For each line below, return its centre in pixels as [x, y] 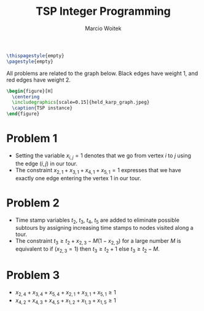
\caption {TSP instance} [42, 108]
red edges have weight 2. [38, 80]
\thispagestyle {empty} [35, 56]
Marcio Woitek [103, 28]
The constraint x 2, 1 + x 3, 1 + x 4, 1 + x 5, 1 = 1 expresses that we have [98, 171]
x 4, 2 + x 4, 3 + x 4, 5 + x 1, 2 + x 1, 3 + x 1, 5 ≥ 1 [66, 301]
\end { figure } [23, 114]
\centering [26, 96]
